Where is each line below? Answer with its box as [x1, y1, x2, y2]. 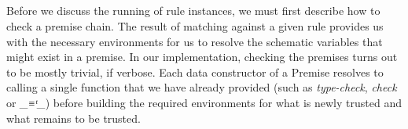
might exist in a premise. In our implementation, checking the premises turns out [6, 48, 398, 65]
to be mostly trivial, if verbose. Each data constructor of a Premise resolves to [6, 63, 384, 80]
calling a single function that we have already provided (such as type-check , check [6, 79, 397, 95]
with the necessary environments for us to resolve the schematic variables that [6, 33, 383, 49]
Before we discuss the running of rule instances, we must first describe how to [6, 2, 380, 19]
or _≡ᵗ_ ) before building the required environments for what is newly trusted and [6, 94, 402, 110]
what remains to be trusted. [6, 109, 141, 126]
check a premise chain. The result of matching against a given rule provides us [6, 17, 384, 34]
